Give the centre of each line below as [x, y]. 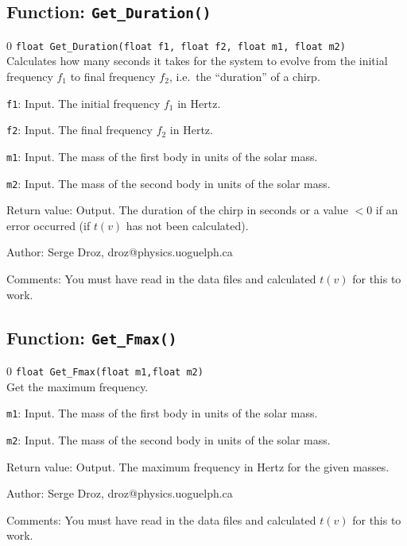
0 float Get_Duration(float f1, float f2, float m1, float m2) [176, 45]
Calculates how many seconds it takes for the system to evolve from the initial [197, 61]
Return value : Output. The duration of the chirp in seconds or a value [177, 210]
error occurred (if [48, 225]
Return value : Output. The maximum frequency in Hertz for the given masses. [198, 466]
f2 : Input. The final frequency [79, 130]
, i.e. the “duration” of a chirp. [244, 77]
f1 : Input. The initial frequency [83, 103]
